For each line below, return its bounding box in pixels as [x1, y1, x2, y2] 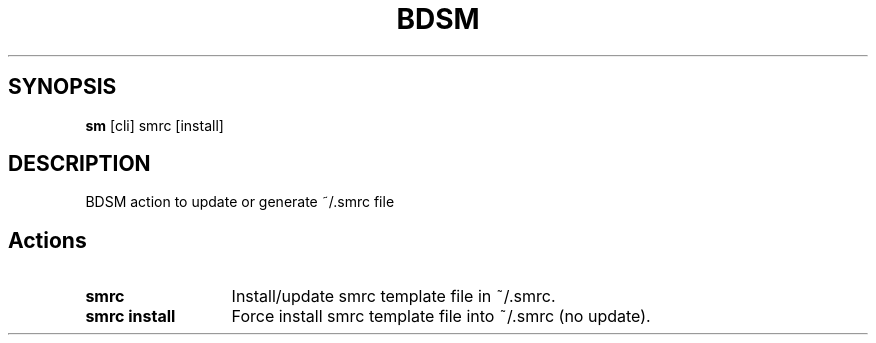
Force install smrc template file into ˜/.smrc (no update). [231, 306, 651, 327]
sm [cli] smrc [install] [85, 116, 224, 134]
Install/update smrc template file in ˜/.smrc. [231, 286, 556, 307]
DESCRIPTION [8, 151, 151, 177]
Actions [8, 227, 87, 253]
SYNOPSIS [8, 74, 117, 100]
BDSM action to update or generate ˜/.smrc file [85, 193, 395, 211]
